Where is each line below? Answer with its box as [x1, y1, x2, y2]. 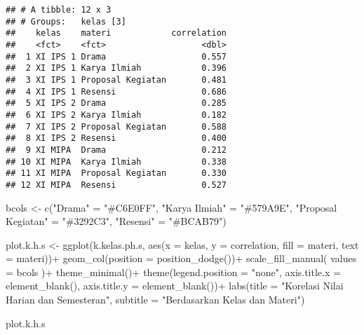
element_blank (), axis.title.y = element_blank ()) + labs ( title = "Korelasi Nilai [6, 278, 344, 293]
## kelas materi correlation [6, 28, 227, 39]
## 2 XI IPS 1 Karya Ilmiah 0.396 [6, 63, 227, 74]
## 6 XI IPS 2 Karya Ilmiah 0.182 [6, 109, 227, 120]
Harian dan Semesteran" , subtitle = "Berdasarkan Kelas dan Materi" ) [6, 292, 305, 307]
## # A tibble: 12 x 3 [6, 5, 112, 15]
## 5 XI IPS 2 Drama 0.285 [6, 98, 227, 109]
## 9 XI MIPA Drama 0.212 [6, 144, 227, 155]
